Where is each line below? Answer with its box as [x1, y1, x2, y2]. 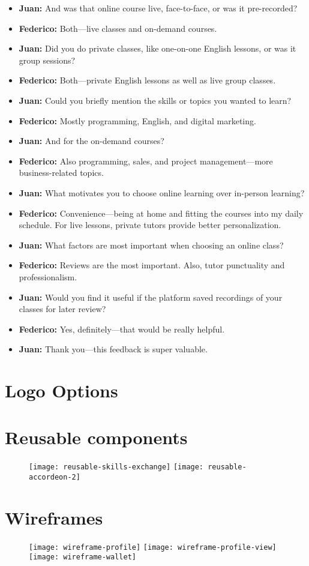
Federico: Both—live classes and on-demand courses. [19, 22, 217, 34]
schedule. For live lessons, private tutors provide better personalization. [19, 218, 281, 231]
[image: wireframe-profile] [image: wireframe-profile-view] [29, 543, 277, 552]
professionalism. [19, 270, 77, 283]
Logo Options [5, 378, 118, 403]
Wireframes [5, 505, 103, 529]
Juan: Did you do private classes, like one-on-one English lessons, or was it [19, 42, 296, 55]
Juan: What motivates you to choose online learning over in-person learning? [19, 186, 305, 199]
